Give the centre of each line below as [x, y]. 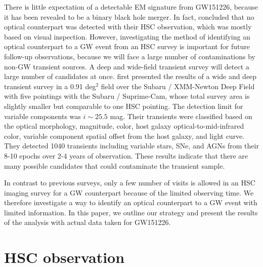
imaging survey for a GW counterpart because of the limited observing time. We [129, 192]
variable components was [42, 116]
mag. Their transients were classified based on [181, 116]
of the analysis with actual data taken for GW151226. [87, 222]
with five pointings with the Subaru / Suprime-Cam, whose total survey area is [127, 96]
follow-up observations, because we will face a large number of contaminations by [130, 56]
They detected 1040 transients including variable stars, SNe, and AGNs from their [131, 146]
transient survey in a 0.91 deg [50, 86]
